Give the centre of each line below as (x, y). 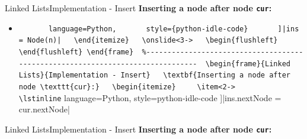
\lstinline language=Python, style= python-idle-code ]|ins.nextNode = (150, 97)
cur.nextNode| (44, 109)
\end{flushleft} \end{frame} (76, 52)
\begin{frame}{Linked (248, 64)
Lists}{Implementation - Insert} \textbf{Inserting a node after (154, 75)
